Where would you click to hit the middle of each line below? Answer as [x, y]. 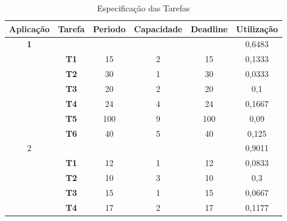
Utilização [257, 28]
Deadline [209, 28]
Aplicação [30, 28]
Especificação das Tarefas [143, 8]
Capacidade [158, 28]
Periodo [109, 28]
